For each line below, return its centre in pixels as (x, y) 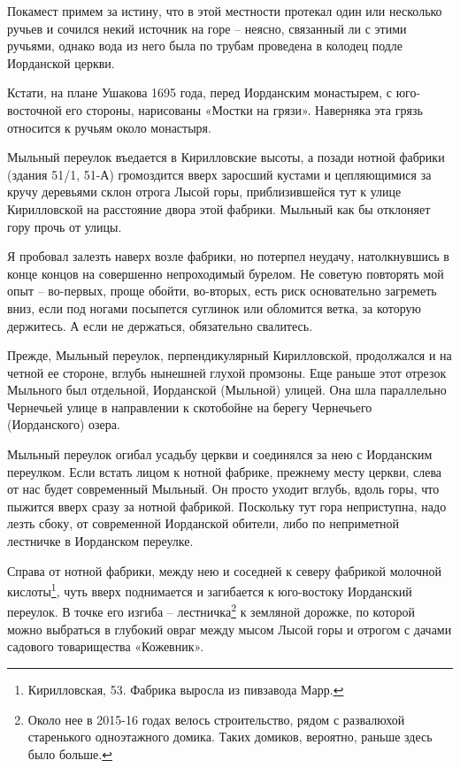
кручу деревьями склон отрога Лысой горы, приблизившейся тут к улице (204, 192)
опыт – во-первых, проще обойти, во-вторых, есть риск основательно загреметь (222, 291)
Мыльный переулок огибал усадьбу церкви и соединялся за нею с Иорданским (220, 454)
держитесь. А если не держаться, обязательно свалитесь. (160, 325)
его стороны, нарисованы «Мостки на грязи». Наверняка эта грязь (244, 109)
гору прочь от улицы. (65, 226)
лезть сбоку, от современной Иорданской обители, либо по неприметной (203, 523)
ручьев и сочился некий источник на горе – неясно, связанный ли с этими (207, 28)
